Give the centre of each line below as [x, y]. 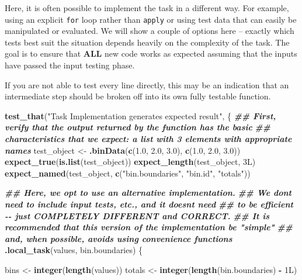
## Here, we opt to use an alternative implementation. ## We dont [148, 193]
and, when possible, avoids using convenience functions [119, 238]
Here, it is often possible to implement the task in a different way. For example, [147, 8]
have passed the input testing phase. [70, 65]
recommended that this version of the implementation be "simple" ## [149, 227]
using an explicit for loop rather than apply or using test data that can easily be [151, 19]
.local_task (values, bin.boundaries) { [74, 250]
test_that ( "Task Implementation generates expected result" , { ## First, [140, 115]
